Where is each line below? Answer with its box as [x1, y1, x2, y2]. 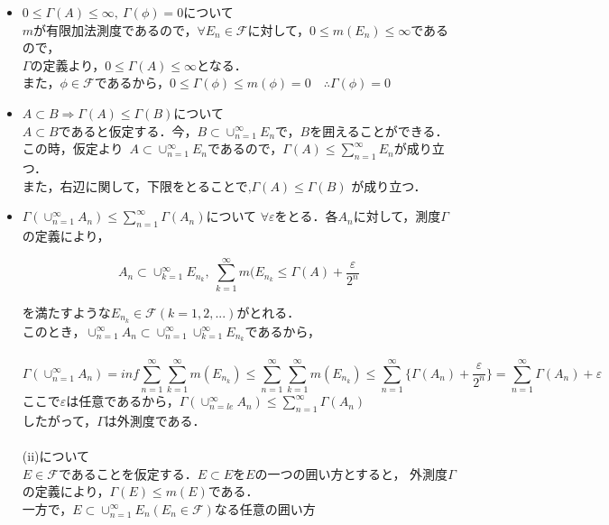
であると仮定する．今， [58, 121, 198, 140]
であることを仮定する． [58, 464, 198, 483]
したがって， [22, 410, 97, 429]
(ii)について [22, 447, 90, 465]
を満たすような [22, 302, 111, 321]
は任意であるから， [66, 391, 180, 410]
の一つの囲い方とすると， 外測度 [254, 464, 448, 483]
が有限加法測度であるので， [33, 20, 198, 39]
